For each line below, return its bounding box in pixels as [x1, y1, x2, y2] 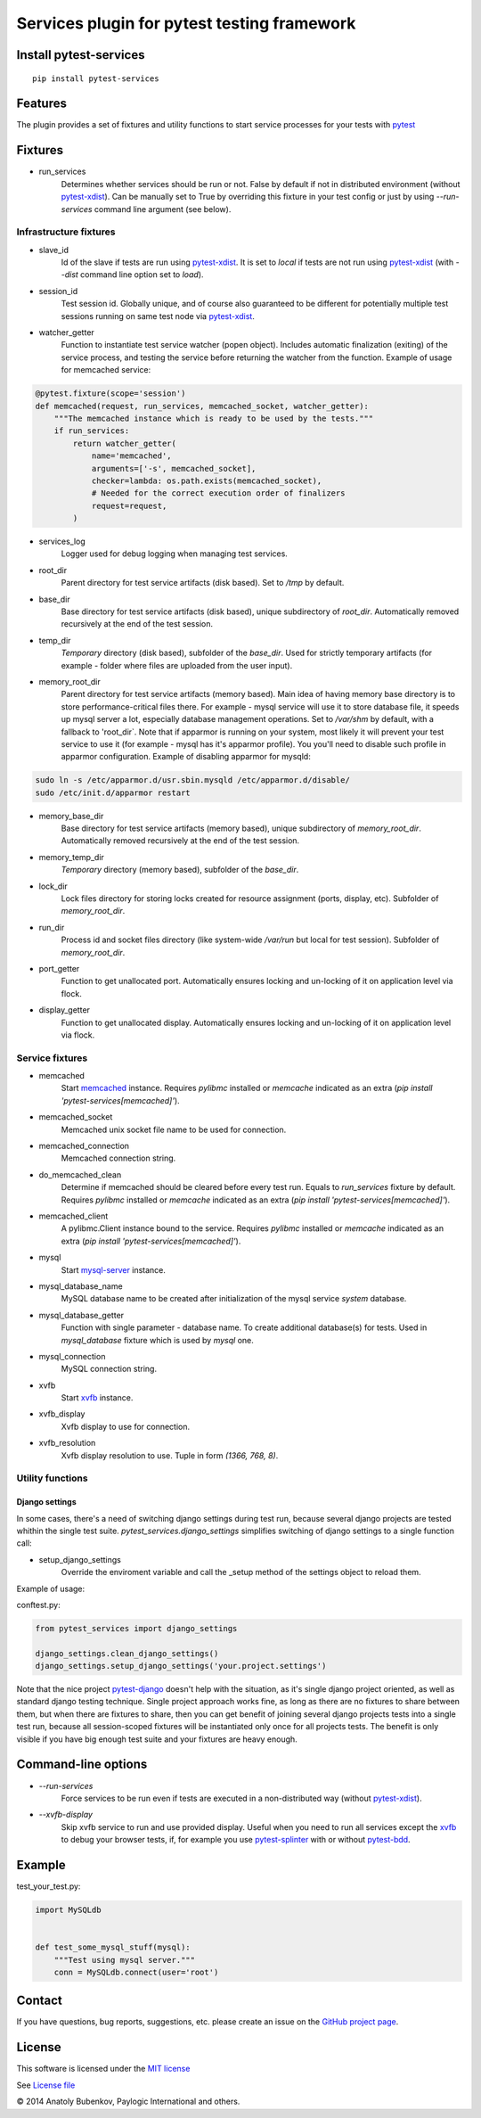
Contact [16, 1993, 62, 2008]
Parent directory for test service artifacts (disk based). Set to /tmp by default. [61, 578, 345, 588]
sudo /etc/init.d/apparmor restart [35, 787, 191, 798]
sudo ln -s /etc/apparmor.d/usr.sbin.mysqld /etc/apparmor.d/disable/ [35, 776, 351, 785]
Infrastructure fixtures [16, 226, 116, 238]
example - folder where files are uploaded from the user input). [61, 660, 293, 670]
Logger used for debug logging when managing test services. [61, 548, 289, 559]
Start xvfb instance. [61, 1392, 134, 1403]
